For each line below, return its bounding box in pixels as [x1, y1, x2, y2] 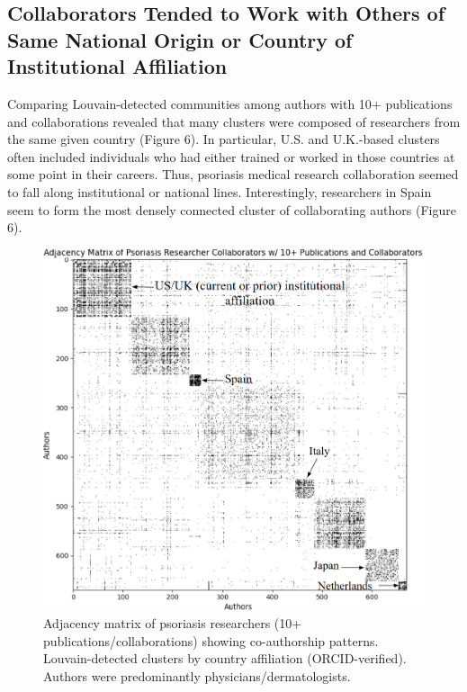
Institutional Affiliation [7, 52, 228, 80]
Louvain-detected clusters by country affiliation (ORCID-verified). [43, 649, 407, 668]
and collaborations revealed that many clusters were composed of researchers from [7, 112, 461, 130]
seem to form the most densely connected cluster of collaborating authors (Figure [7, 200, 456, 219]
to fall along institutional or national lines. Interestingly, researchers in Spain [7, 182, 432, 201]
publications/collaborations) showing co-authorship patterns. [43, 631, 379, 650]
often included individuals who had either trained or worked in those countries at [7, 147, 455, 166]
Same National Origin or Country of [7, 25, 353, 53]
